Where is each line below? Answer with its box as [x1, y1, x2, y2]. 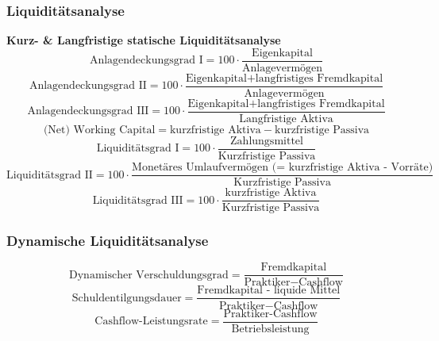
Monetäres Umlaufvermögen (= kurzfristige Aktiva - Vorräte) [132, 162, 433, 174]
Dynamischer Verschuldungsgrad [69, 269, 229, 281]
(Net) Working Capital [43, 125, 156, 136]
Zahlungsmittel [230, 136, 303, 147]
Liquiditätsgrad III [92, 194, 183, 206]
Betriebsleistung [231, 323, 310, 335]
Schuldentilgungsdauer [71, 292, 182, 304]
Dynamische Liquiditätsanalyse [6, 231, 209, 251]
